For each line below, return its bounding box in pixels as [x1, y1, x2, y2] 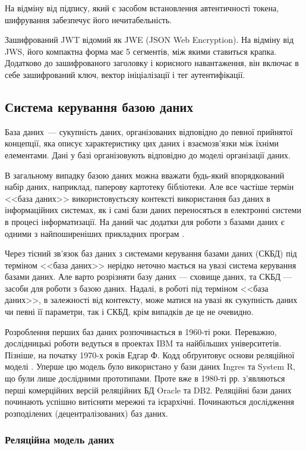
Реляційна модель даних [5, 432, 115, 447]
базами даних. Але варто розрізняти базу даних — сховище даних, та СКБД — [5, 270, 292, 283]
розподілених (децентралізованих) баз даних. [5, 407, 168, 419]
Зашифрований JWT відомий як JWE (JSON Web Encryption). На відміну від [5, 33, 294, 46]
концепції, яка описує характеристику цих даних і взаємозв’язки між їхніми [5, 137, 279, 149]
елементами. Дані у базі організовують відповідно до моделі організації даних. [5, 148, 291, 161]
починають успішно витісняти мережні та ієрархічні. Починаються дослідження [5, 395, 294, 408]
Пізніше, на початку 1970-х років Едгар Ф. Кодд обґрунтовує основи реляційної [5, 348, 295, 361]
